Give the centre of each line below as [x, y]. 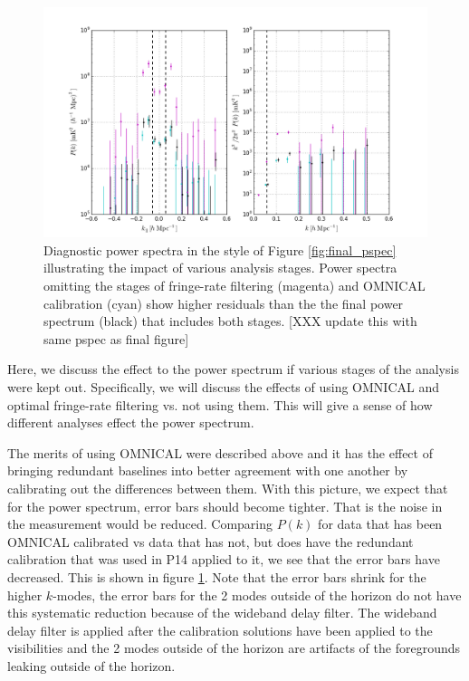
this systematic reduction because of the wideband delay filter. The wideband [222, 613]
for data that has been [380, 524]
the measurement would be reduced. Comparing [140, 524]
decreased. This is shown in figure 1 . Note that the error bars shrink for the [217, 576]
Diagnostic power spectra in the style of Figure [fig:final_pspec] [220, 249]
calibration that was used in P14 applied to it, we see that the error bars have [224, 559]
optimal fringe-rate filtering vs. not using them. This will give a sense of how [220, 404]
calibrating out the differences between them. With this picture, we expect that [228, 488]
